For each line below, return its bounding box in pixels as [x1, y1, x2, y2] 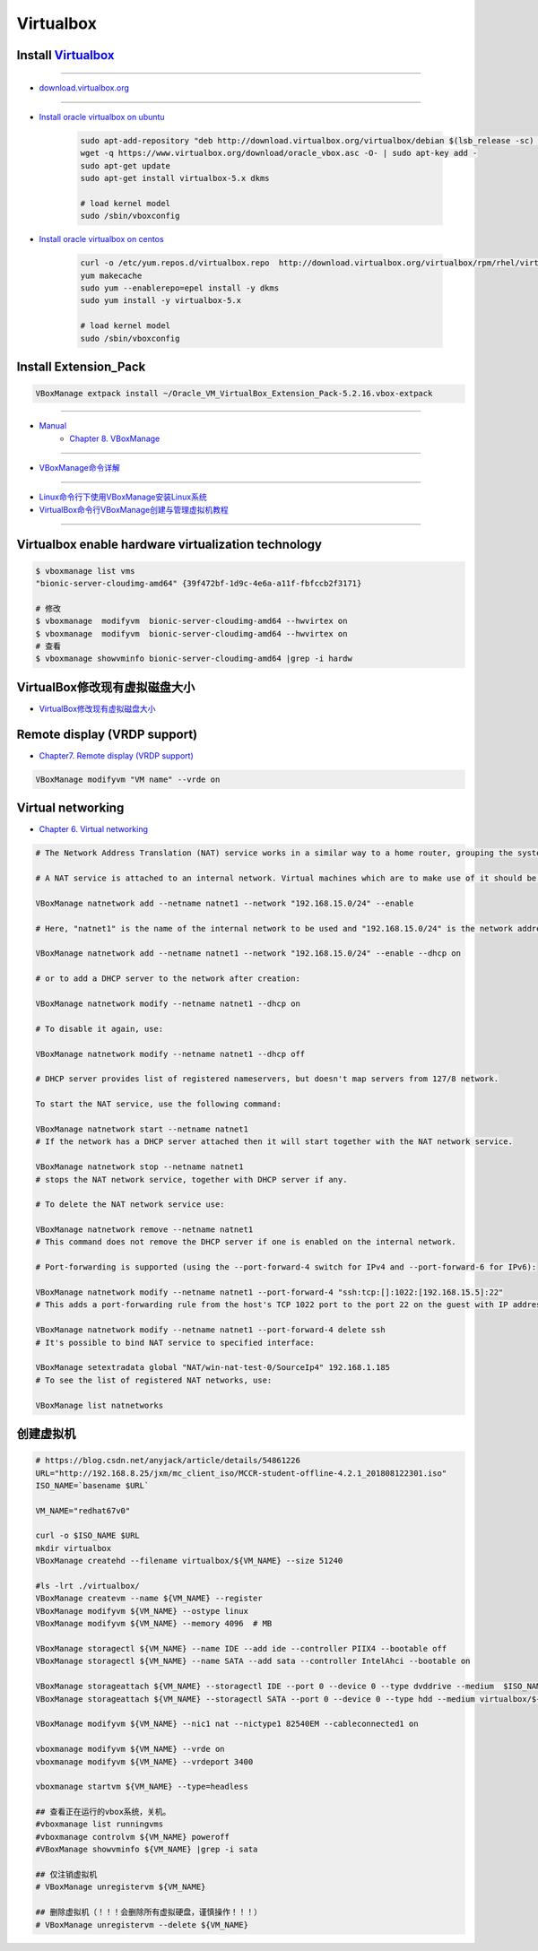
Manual [39, 421, 67, 431]
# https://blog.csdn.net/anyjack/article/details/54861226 [35, 1455, 300, 1466]
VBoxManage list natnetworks [35, 1400, 164, 1410]
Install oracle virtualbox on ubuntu [39, 111, 165, 122]
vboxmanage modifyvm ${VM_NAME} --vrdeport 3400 [35, 1756, 254, 1766]
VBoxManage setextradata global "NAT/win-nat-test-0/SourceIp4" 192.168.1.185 [35, 1363, 390, 1373]
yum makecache [80, 270, 143, 281]
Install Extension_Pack [16, 360, 146, 374]
